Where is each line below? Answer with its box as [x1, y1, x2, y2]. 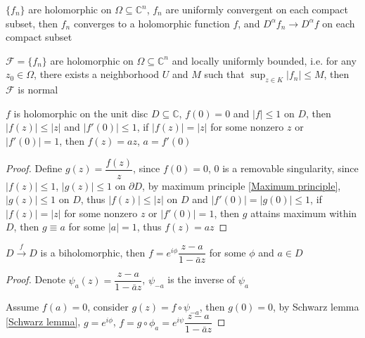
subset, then [6, 15, 58, 30]
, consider [87, 299, 129, 314]
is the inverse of [167, 272, 236, 287]
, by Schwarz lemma [273, 299, 359, 314]
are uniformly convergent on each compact [165, 2, 348, 16]
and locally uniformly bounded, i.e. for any [172, 53, 357, 67]
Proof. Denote [6, 272, 65, 287]
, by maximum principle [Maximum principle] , [142, 178, 341, 193]
